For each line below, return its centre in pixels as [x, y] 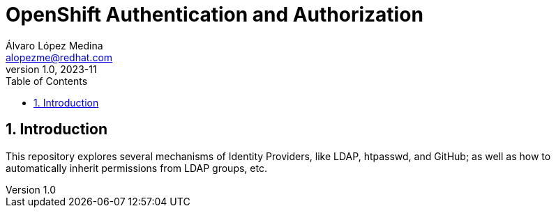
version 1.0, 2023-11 [51, 69]
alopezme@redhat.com [59, 57]
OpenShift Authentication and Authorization [215, 15]
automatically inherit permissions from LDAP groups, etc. [136, 168]
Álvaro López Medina [54, 45]
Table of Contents [47, 81]
